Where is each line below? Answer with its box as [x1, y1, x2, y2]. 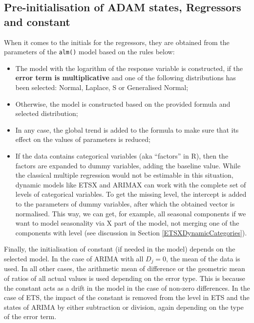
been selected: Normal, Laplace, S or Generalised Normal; [15, 82, 189, 92]
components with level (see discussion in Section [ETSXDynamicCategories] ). [15, 227, 247, 237]
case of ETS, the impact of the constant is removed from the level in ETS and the [4, 292, 250, 302]
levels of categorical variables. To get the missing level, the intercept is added [15, 189, 247, 199]
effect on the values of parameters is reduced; [15, 134, 150, 144]
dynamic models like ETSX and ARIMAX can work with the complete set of [15, 179, 246, 189]
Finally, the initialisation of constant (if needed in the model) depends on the [4, 244, 235, 254]
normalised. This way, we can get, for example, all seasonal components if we [15, 208, 246, 218]
